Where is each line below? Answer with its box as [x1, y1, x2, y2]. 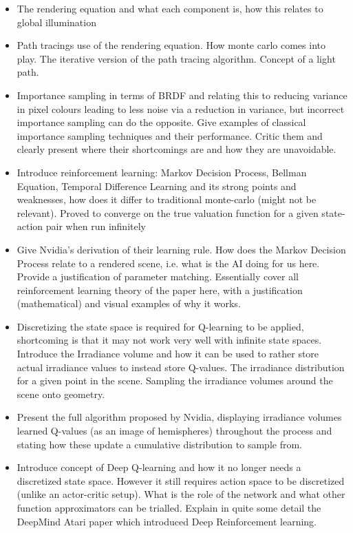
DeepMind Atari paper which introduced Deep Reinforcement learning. [17, 514, 317, 528]
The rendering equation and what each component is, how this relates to [17, 1, 323, 15]
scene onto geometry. [17, 386, 105, 401]
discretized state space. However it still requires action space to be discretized [17, 473, 345, 488]
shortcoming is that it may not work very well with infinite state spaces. [17, 333, 322, 347]
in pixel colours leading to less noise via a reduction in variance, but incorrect [17, 101, 345, 116]
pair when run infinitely [45, 219, 146, 233]
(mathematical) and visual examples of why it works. [17, 296, 241, 311]
